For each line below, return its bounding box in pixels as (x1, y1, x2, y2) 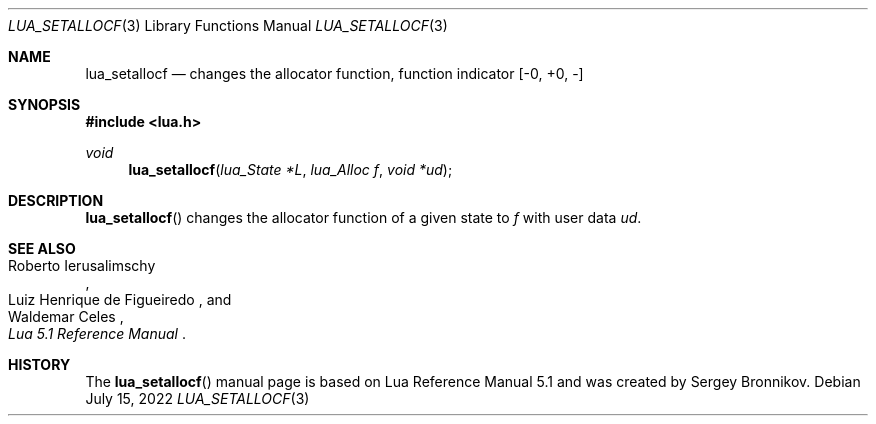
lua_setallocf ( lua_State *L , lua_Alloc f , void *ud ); (128, 161, 453, 178)
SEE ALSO (8, 240, 76, 257)
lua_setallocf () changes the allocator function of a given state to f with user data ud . (85, 209, 642, 226)
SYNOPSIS (8, 96, 81, 113)
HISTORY (8, 356, 71, 373)
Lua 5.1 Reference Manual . (8, 325, 186, 342)
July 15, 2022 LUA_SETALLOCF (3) (85, 390, 310, 407)
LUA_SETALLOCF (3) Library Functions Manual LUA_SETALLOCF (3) (8, 17, 448, 34)
